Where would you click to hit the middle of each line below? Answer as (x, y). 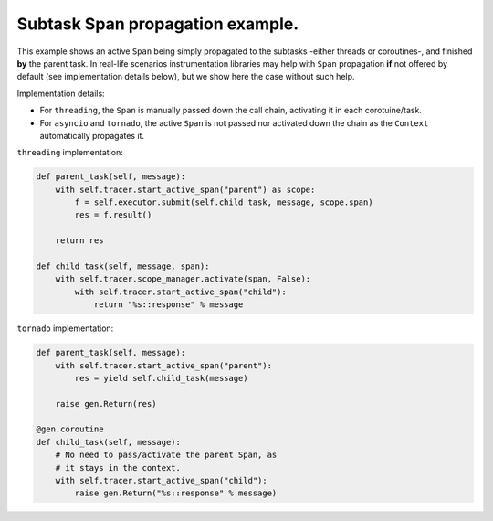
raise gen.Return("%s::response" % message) (176, 493)
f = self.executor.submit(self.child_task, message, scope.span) (224, 202)
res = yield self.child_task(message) (161, 378)
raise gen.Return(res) (106, 404)
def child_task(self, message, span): (123, 266)
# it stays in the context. (118, 468)
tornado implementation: (65, 328)
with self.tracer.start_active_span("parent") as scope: (185, 189)
